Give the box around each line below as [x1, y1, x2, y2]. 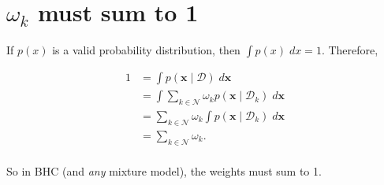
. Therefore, [321, 42, 378, 58]
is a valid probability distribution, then [52, 42, 240, 58]
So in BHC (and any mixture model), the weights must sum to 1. [6, 162, 322, 179]
